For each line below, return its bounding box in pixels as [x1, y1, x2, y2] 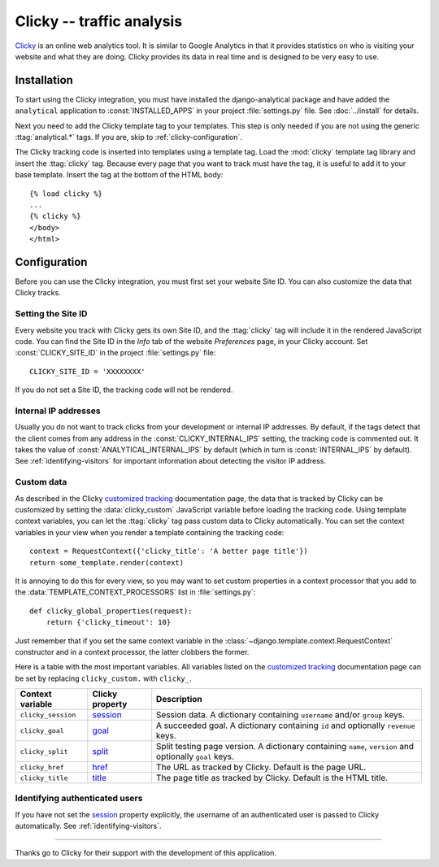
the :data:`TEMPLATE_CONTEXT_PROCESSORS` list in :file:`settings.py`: [15, 587, 256, 597]
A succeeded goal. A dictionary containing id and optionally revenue [155, 720, 415, 731]
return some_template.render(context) [29, 558, 185, 567]
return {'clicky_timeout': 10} [46, 618, 172, 627]
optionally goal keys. [155, 751, 235, 762]
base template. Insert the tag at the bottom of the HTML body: [15, 170, 224, 180]
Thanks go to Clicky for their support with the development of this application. [15, 847, 276, 857]
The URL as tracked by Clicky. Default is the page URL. [155, 761, 367, 773]
